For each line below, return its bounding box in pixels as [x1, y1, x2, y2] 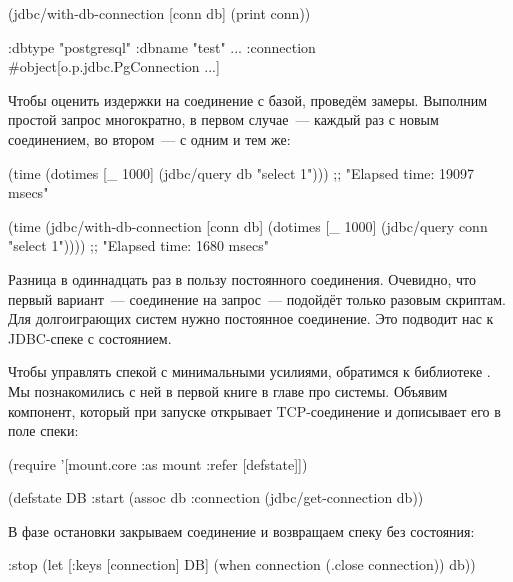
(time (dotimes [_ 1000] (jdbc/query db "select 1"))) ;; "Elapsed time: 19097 [8, 162, 475, 183]
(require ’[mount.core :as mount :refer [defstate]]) [8, 453, 308, 474]
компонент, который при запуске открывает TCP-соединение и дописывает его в [8, 400, 501, 421]
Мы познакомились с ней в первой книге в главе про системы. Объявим [8, 380, 448, 401]
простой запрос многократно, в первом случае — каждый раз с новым [8, 109, 439, 130]
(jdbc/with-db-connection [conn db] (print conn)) [8, 3, 311, 23]
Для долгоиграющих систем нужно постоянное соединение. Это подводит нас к [8, 308, 494, 329]
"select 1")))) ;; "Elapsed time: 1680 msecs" [8, 235, 269, 256]
